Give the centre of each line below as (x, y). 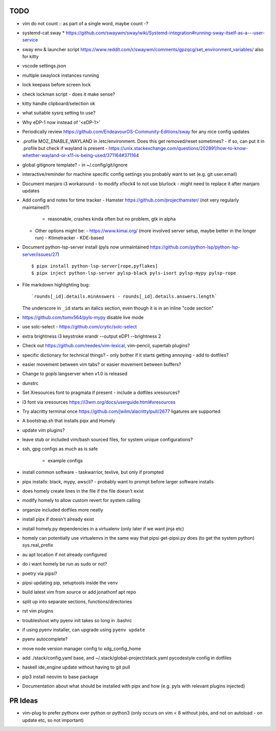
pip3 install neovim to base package (60, 677)
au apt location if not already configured (64, 555)
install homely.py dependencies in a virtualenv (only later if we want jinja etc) (103, 528)
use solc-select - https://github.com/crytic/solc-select (80, 327)
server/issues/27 (40, 254)
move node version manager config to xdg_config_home (82, 648)
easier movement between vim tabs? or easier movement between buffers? (102, 364)
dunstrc (30, 383)
